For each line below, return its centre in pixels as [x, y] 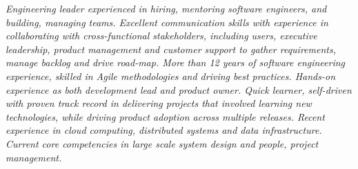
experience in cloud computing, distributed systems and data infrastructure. [164, 130]
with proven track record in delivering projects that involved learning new [159, 103]
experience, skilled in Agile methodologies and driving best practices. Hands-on [171, 76]
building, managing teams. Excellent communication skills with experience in [167, 22]
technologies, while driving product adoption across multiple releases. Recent [165, 116]
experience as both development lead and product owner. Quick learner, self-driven [179, 89]
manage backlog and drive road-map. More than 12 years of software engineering [176, 62]
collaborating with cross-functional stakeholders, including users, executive [161, 36]
